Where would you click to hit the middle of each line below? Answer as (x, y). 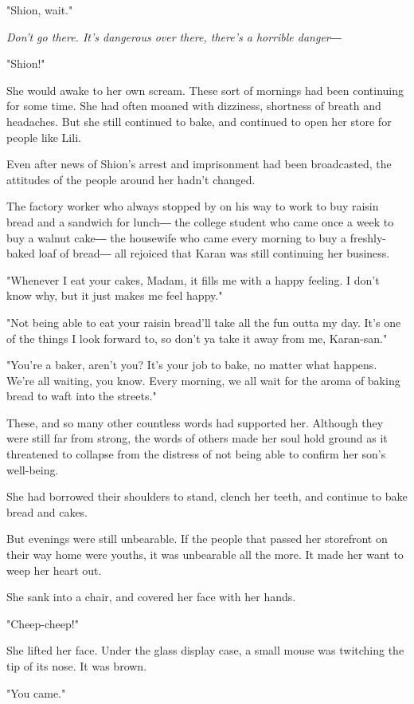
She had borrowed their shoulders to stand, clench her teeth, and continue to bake (207, 496)
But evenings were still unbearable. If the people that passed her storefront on (197, 539)
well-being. (33, 469)
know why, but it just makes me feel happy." (115, 295)
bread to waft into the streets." (82, 396)
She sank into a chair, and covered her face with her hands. (151, 597)
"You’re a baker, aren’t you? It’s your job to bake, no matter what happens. (192, 365)
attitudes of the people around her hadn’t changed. (131, 179)
